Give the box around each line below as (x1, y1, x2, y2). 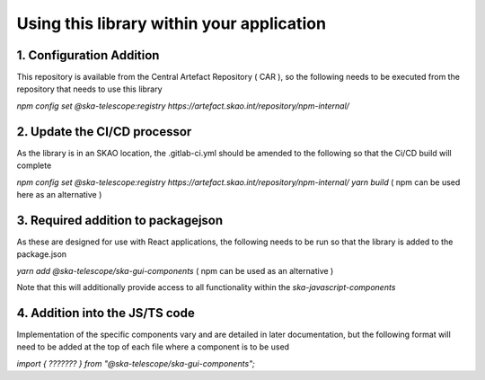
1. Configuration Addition (16, 48, 160, 63)
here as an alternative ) (16, 189, 102, 199)
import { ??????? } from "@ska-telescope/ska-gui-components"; (16, 358, 256, 368)
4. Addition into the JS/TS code (16, 305, 195, 321)
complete (16, 160, 52, 171)
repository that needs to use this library (16, 84, 163, 94)
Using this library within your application (16, 13, 327, 33)
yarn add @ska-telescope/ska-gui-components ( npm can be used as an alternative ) (16, 265, 334, 276)
